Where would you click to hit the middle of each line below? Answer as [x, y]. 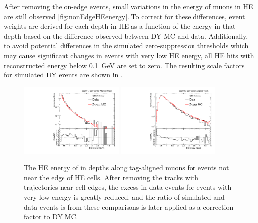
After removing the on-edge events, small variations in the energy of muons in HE [129, 6]
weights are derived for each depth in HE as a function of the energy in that [120, 26]
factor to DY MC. [51, 216]
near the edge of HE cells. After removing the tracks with [111, 177]
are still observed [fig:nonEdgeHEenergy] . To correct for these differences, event [125, 16]
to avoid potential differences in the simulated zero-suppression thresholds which [126, 45]
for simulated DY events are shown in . [63, 75]
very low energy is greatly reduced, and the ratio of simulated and [124, 196]
